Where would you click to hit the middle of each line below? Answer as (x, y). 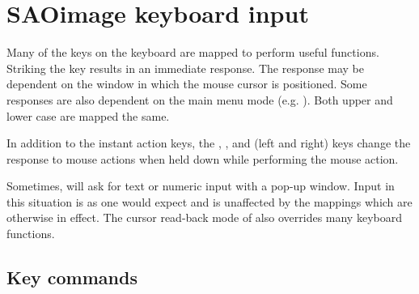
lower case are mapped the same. (88, 115)
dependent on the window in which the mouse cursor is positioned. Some (187, 84)
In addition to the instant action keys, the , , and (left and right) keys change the (209, 143)
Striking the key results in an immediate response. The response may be (185, 68)
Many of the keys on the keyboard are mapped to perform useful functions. (193, 52)
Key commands (72, 277)
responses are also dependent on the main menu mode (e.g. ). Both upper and (200, 99)
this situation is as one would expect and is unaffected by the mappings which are (209, 201)
